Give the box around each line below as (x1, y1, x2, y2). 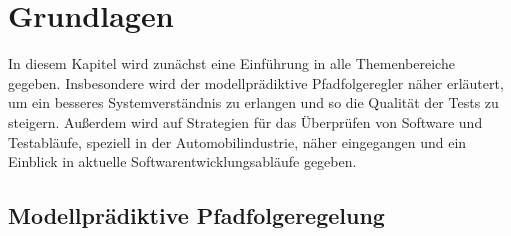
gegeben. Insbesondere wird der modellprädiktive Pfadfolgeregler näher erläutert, (8, 72, 504, 93)
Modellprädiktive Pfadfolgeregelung (8, 200, 385, 231)
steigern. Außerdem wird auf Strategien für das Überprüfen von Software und (8, 111, 483, 132)
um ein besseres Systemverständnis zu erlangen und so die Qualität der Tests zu (8, 92, 499, 113)
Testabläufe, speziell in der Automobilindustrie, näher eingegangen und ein (8, 131, 467, 152)
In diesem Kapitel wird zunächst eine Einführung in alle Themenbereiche (8, 53, 455, 74)
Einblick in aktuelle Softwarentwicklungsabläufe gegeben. (8, 151, 357, 172)
